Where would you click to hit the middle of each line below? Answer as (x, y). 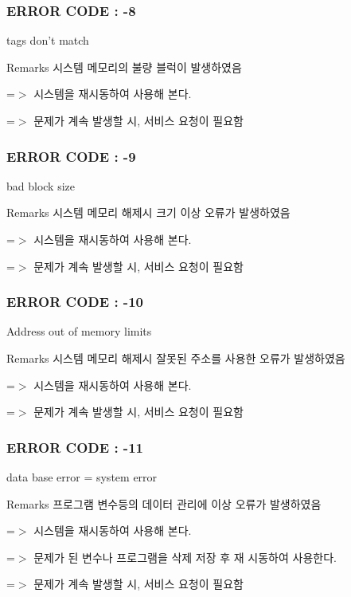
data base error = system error (82, 477)
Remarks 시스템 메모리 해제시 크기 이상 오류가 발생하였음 (148, 212)
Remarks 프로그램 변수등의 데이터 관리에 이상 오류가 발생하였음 (164, 503)
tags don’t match (48, 40)
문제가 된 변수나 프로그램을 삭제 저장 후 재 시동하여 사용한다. (185, 557)
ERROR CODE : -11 (75, 447)
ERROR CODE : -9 (71, 156)
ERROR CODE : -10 (75, 302)
